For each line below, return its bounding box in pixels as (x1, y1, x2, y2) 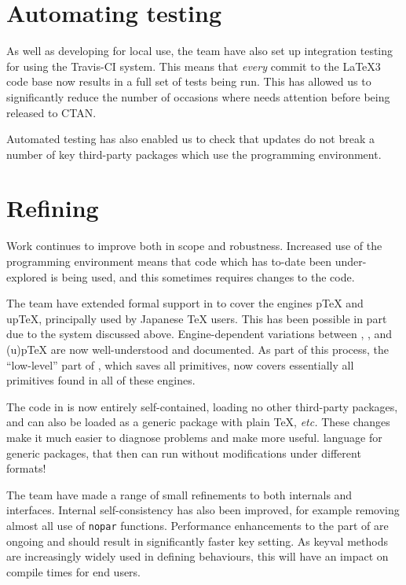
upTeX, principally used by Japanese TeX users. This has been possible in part (6, 310, 387, 326)
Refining (6, 192, 99, 224)
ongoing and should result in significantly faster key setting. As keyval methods (6, 532, 388, 549)
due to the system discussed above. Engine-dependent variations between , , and (6, 326, 393, 342)
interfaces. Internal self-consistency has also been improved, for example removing (6, 502, 400, 518)
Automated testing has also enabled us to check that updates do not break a (6, 131, 375, 147)
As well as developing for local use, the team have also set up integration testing (6, 42, 393, 59)
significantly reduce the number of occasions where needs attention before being (6, 88, 390, 105)
